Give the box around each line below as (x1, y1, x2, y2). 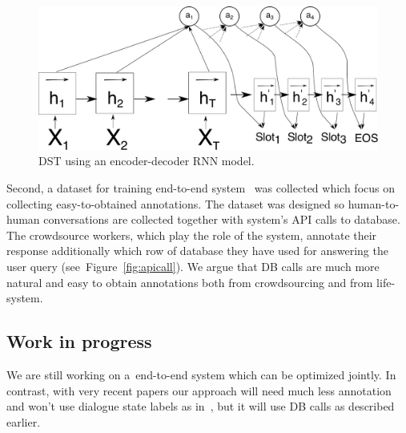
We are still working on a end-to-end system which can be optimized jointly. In (6, 366, 396, 383)
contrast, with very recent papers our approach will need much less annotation (6, 382, 392, 399)
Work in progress (6, 329, 152, 354)
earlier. (6, 413, 41, 430)
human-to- (348, 195, 400, 212)
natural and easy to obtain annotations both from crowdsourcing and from (6, 273, 373, 290)
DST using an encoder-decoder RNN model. (38, 152, 255, 169)
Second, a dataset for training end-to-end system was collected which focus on (6, 180, 395, 196)
